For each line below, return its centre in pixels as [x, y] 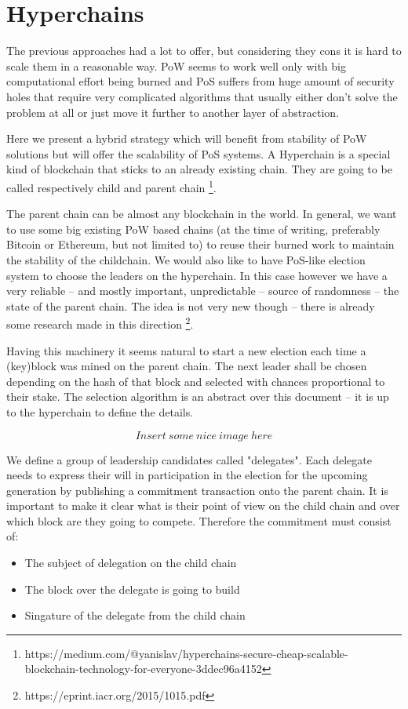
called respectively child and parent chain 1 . [111, 186]
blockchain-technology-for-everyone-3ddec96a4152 [143, 669]
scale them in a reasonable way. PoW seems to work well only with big [176, 65]
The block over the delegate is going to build [132, 589]
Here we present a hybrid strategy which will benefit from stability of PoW [187, 138]
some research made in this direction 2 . [100, 323]
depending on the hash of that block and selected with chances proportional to [196, 381]
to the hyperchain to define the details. [100, 411]
